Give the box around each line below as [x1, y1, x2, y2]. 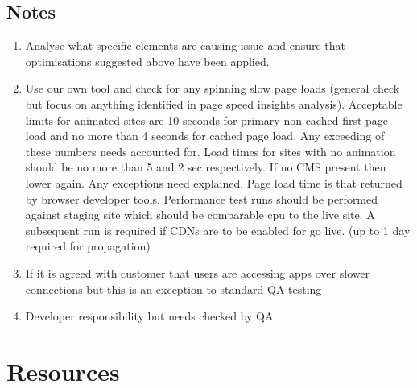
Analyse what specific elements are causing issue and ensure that [25, 37, 346, 54]
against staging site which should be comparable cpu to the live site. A [25, 206, 375, 223]
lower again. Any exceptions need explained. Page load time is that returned [25, 174, 403, 191]
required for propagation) [25, 237, 151, 254]
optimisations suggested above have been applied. [25, 52, 270, 69]
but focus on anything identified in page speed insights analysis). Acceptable [25, 95, 403, 112]
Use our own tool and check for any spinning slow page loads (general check [25, 80, 400, 97]
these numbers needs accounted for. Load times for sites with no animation [25, 142, 396, 159]
